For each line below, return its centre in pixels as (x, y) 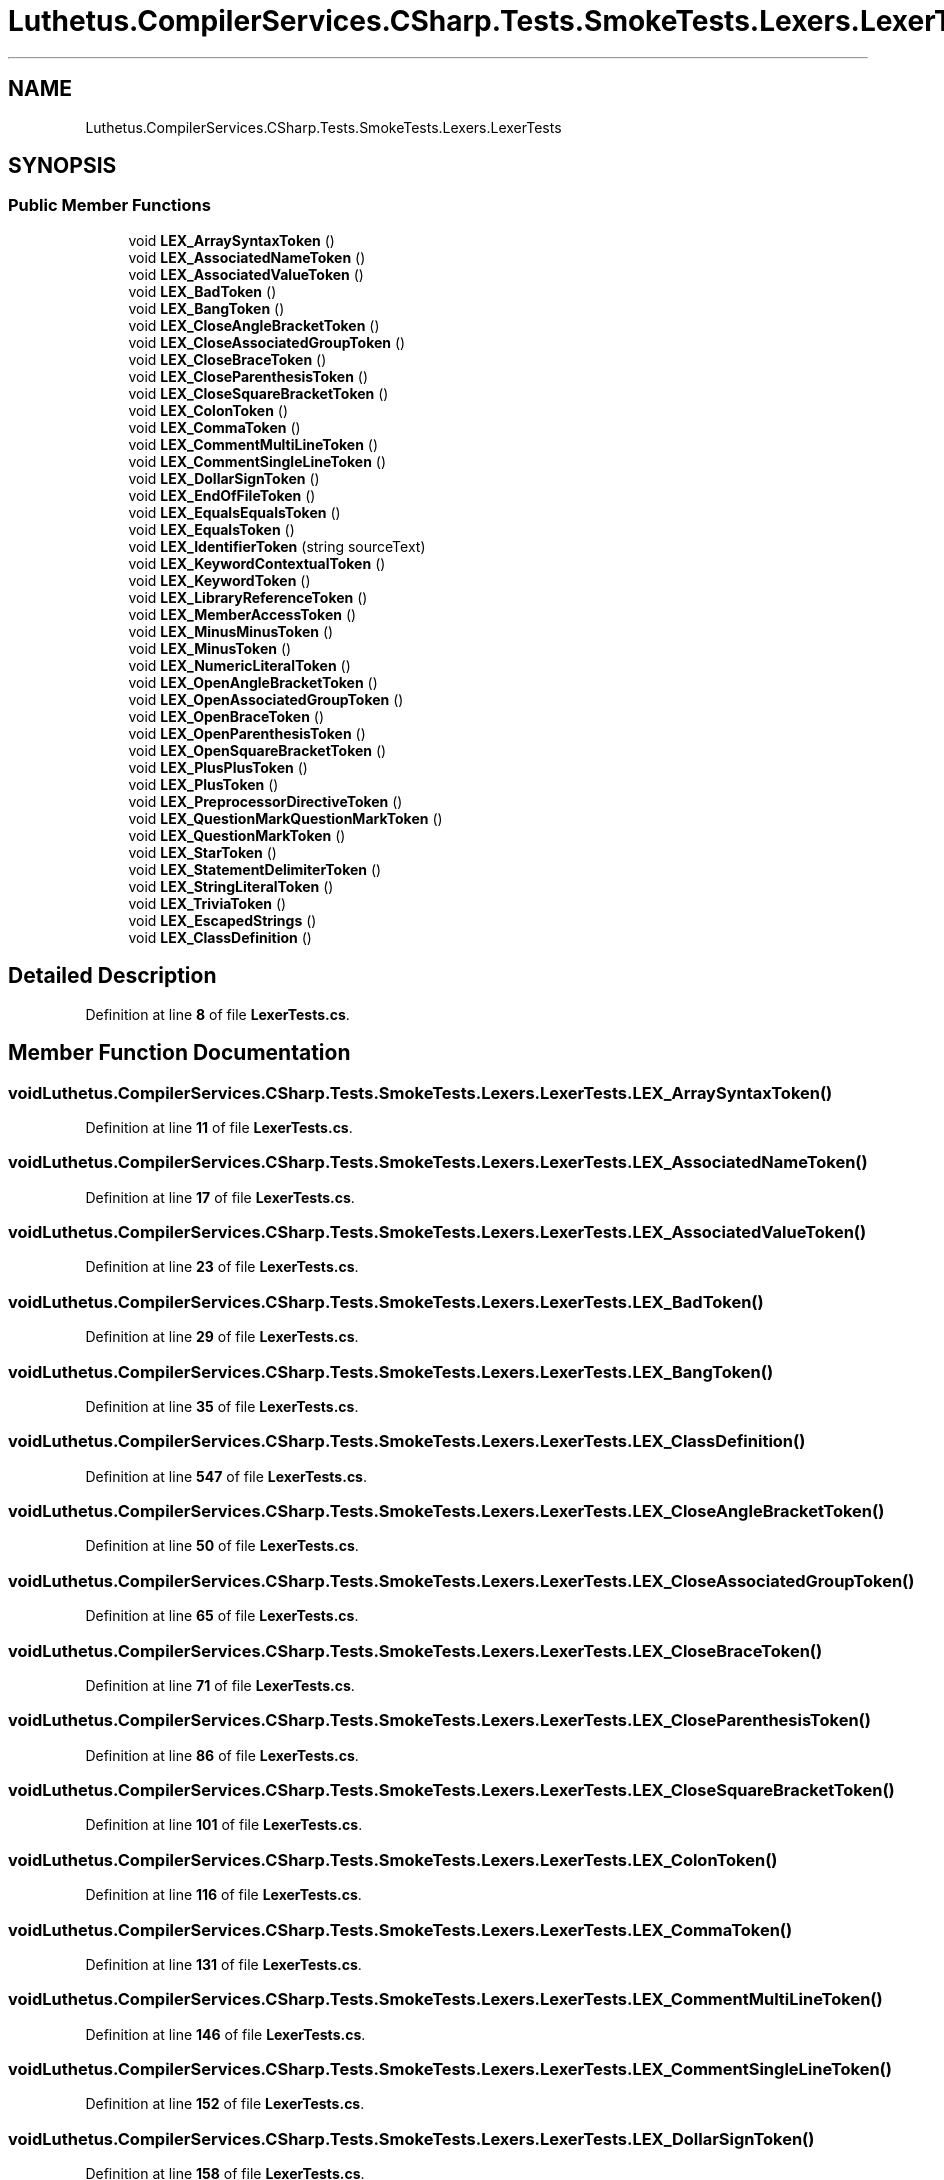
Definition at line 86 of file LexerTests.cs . (222, 1755)
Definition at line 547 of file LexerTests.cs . (226, 1476)
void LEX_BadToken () (202, 291)
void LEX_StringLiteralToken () (231, 886)
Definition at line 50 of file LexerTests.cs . (222, 1546)
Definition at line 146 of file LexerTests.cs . (225, 2034)
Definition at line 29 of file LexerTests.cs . (222, 1337)
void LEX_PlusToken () (203, 784)
